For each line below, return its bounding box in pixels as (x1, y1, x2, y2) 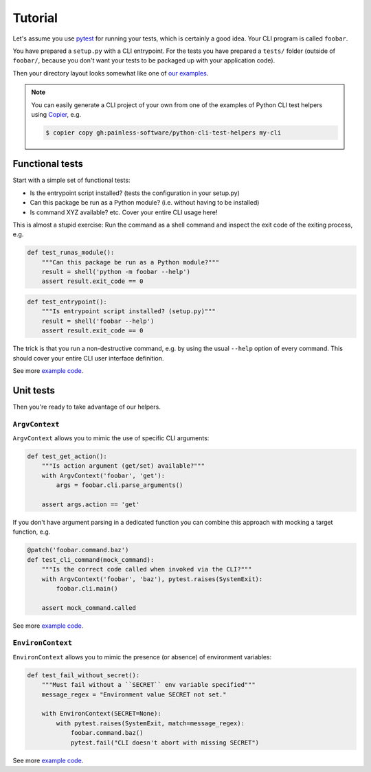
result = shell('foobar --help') (41, 317, 155, 325)
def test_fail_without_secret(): (27, 671, 140, 679)
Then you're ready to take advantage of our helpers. (12, 402, 161, 411)
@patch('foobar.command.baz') (27, 546, 129, 554)
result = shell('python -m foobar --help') (41, 268, 190, 276)
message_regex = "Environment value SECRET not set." (41, 690, 227, 699)
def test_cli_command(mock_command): (27, 556, 155, 563)
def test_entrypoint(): (27, 298, 108, 306)
